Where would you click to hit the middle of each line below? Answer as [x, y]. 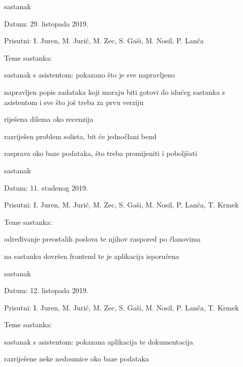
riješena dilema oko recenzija [49, 119]
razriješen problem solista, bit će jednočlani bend [80, 136]
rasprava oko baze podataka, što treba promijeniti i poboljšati [101, 153]
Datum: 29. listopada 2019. [46, 23]
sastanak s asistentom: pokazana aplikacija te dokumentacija [99, 341]
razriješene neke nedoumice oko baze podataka [77, 359]
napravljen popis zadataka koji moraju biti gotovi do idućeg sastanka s [115, 91]
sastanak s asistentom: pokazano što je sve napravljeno [89, 75]
